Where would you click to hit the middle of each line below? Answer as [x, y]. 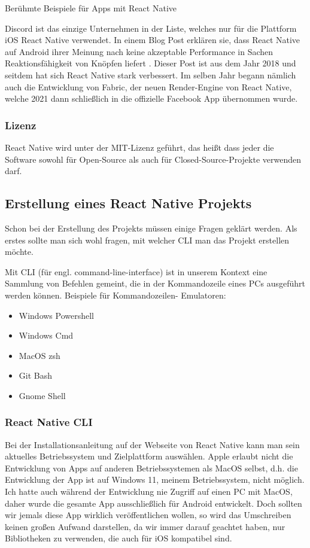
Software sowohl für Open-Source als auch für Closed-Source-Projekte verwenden [153, 159]
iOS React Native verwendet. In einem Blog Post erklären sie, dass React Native [153, 40]
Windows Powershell [57, 315]
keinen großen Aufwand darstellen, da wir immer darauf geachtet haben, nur [145, 526]
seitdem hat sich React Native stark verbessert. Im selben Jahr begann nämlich [151, 74]
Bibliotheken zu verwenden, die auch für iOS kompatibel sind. [118, 538]
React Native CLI [49, 422]
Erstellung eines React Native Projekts [128, 203]
